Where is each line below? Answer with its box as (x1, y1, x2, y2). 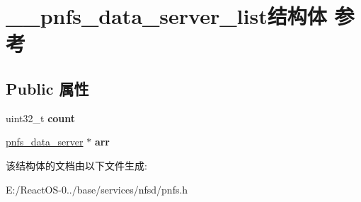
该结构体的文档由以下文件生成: (6, 158, 147, 172)
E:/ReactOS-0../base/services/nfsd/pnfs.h (6, 182, 188, 196)
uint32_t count (6, 110, 76, 125)
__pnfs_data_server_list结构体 (6, 1, 327, 30)
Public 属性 (6, 77, 89, 99)
